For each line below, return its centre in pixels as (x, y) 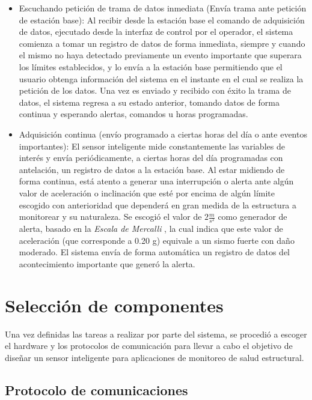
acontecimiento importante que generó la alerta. (107, 264)
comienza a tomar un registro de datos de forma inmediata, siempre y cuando (162, 43)
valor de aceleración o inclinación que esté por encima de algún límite (147, 192)
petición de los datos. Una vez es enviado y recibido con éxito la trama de (155, 90)
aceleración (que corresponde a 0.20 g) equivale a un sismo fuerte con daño (157, 240)
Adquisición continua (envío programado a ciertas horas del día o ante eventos (163, 134)
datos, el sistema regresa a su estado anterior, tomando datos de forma (149, 102)
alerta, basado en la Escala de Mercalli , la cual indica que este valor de (151, 229)
